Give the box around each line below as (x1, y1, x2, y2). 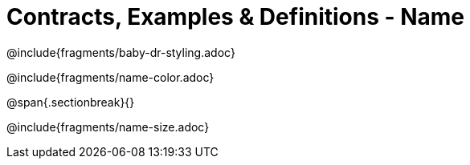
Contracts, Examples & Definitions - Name (6, 3, 465, 30)
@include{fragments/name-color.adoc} (6, 70, 215, 84)
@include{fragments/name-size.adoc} (6, 119, 210, 134)
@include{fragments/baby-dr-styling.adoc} (6, 45, 235, 59)
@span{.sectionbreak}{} (6, 95, 135, 109)
